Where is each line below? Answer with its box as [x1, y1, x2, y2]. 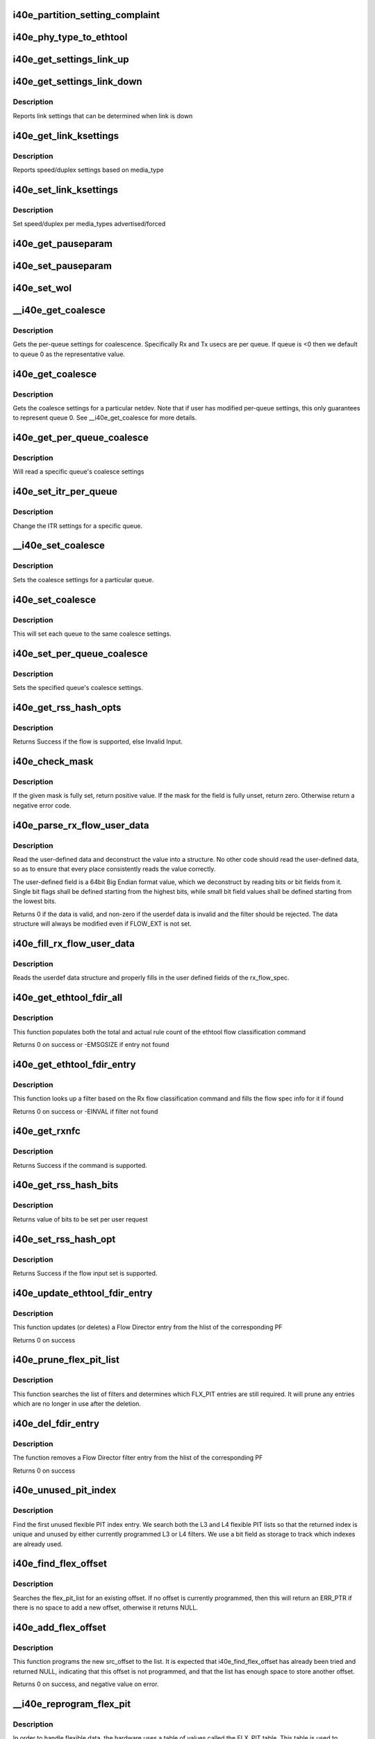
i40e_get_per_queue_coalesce [12, 432, 149, 444]
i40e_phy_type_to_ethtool [12, 31, 128, 43]
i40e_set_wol [12, 282, 72, 294]
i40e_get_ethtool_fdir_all [12, 992, 123, 1004]
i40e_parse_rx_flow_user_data [12, 819, 149, 831]
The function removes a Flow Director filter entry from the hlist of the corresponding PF [12, 1454, 263, 1462]
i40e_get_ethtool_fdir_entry [12, 1058, 136, 1071]
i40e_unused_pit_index [12, 1484, 117, 1496]
